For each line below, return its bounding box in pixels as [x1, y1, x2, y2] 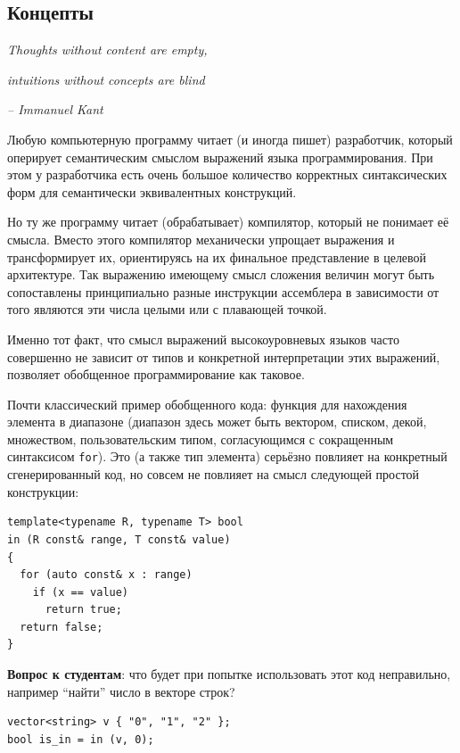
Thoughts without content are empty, [7, 40, 208, 59]
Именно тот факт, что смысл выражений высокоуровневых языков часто [7, 329, 399, 348]
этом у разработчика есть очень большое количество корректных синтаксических [7, 165, 448, 184]
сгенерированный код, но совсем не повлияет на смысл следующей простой [7, 465, 420, 484]
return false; [20, 620, 103, 633]
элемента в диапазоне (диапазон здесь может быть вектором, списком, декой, [7, 412, 427, 431]
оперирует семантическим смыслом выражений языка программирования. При [7, 147, 433, 166]
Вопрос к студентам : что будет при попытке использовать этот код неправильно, [7, 665, 451, 683]
